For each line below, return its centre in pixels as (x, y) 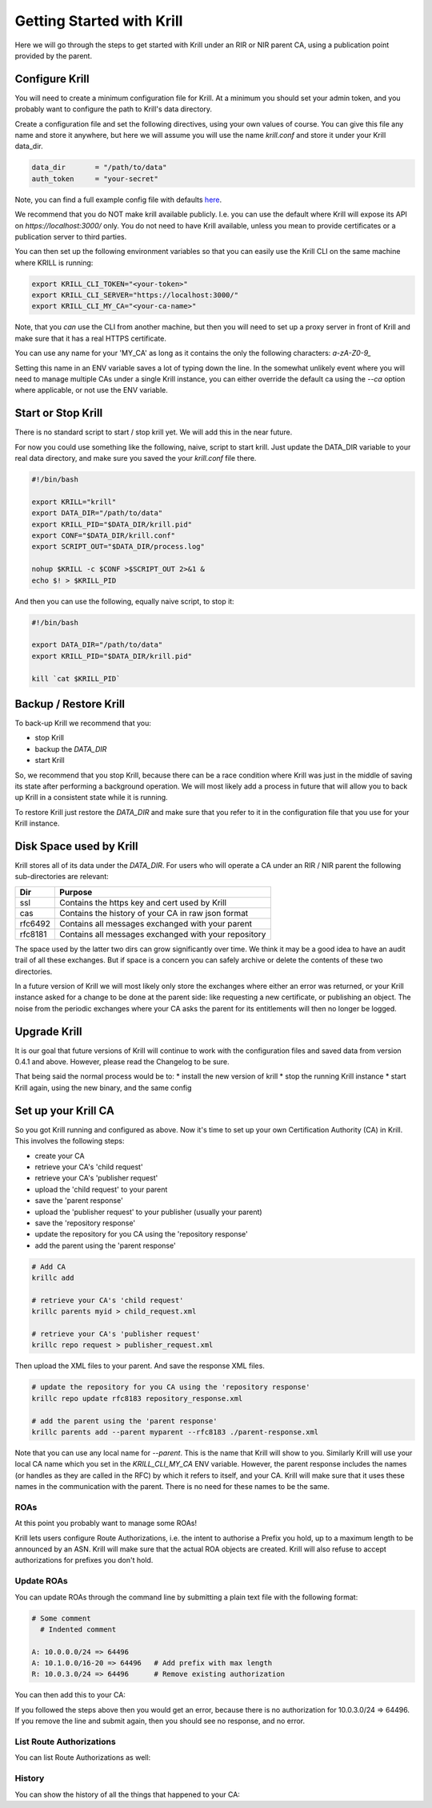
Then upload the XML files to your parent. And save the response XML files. (140, 1366)
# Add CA (49, 1267)
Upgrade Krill (48, 1031)
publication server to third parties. (71, 236)
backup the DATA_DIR (71, 749)
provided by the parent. (53, 55)
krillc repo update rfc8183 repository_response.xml (137, 1398)
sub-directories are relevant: (62, 877)
